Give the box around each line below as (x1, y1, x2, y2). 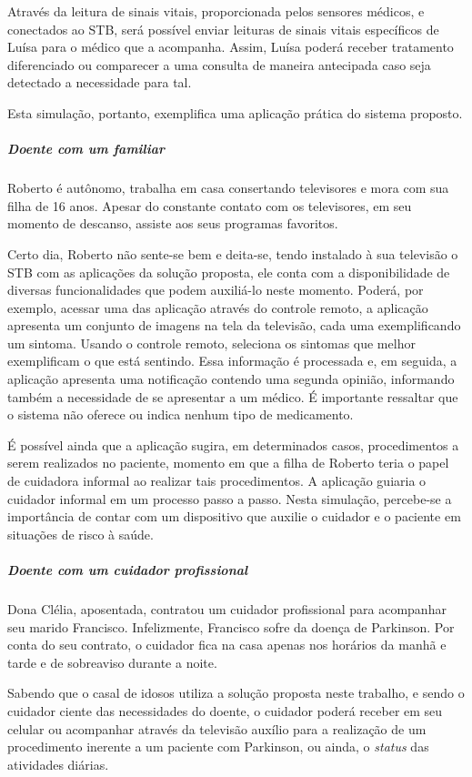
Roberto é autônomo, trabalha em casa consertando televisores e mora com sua (7, 178, 449, 197)
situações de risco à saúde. (7, 524, 154, 543)
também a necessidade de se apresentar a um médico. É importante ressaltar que (7, 387, 458, 406)
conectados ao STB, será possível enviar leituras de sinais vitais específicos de (7, 19, 439, 38)
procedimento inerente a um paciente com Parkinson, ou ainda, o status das (7, 737, 429, 756)
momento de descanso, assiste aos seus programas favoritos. (7, 214, 338, 233)
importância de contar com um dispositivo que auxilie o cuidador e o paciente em (7, 507, 461, 526)
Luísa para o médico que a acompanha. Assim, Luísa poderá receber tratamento (7, 37, 454, 56)
